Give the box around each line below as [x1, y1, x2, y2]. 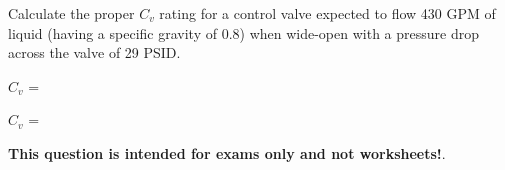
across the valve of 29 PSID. [8, 42, 181, 63]
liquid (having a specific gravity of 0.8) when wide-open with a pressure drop [8, 22, 479, 43]
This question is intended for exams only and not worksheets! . [8, 142, 446, 163]
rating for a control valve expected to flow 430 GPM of [159, 3, 496, 23]
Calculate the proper [8, 3, 135, 23]
